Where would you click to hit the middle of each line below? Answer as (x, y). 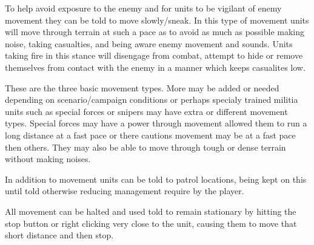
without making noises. (48, 159)
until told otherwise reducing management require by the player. (125, 191)
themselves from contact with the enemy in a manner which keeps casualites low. (155, 67)
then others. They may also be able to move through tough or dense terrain (145, 147)
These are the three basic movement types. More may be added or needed (142, 87)
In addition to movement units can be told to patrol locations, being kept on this (156, 179)
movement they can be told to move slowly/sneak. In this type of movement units (157, 20)
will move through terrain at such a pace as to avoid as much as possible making (155, 32)
